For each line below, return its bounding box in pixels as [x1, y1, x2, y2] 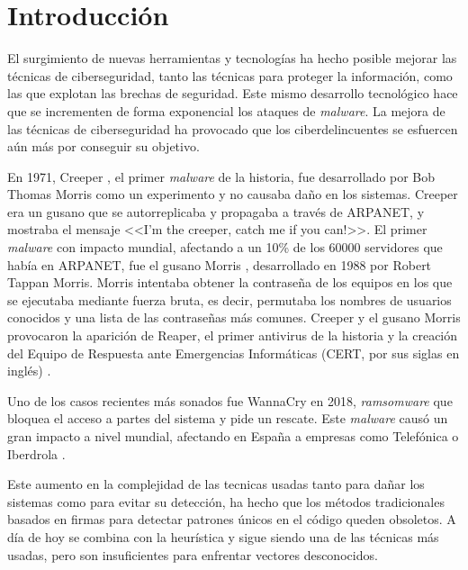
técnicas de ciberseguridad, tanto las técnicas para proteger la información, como [7, 66, 453, 85]
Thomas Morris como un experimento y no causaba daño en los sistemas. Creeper [7, 185, 458, 204]
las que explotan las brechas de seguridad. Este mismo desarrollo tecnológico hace [7, 84, 458, 103]
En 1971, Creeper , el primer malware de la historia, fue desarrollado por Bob [7, 167, 436, 185]
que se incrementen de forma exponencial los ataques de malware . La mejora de [7, 101, 445, 120]
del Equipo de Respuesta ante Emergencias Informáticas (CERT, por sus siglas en [7, 343, 460, 362]
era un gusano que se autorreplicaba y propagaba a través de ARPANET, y [7, 202, 425, 221]
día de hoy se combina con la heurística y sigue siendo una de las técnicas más [7, 527, 439, 546]
